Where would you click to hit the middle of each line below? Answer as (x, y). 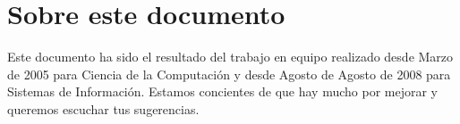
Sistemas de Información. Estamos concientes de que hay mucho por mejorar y (222, 91)
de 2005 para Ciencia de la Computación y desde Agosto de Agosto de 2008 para (229, 74)
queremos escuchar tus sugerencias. (103, 108)
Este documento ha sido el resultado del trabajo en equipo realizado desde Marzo (230, 57)
